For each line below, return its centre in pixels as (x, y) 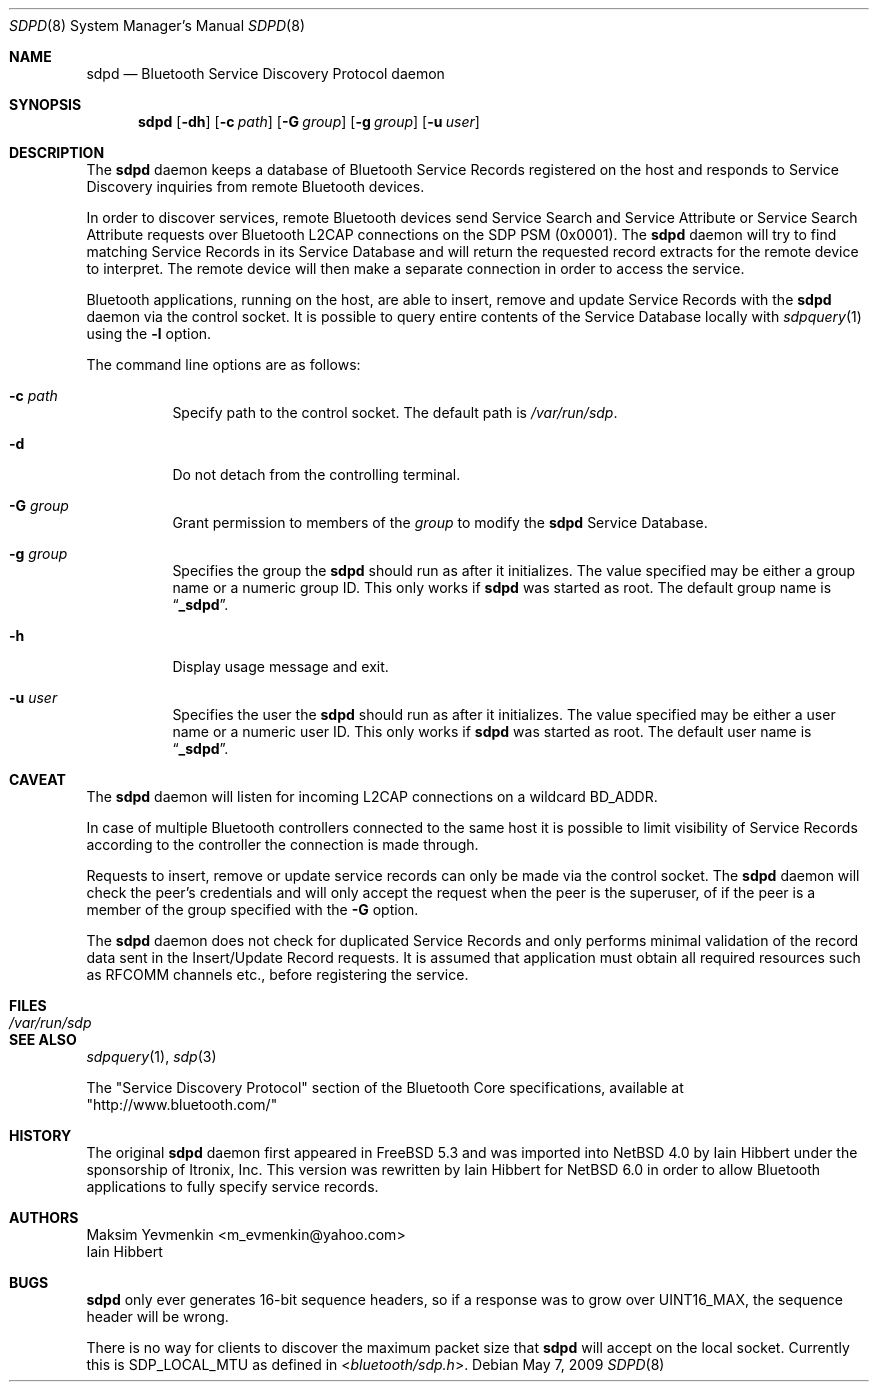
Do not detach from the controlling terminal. (316, 474)
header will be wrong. (157, 1316)
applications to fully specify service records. (232, 1186)
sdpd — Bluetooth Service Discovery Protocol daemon (265, 73)
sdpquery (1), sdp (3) (151, 1056)
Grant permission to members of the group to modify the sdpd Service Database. (440, 522)
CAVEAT (37, 779)
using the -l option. (149, 333)
